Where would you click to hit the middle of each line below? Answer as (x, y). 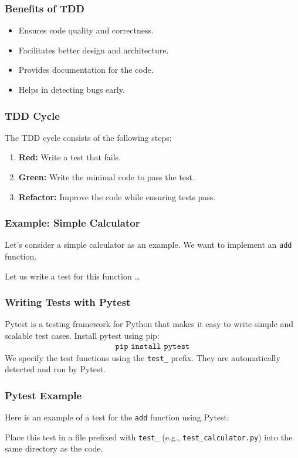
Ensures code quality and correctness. (86, 30)
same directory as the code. (54, 448)
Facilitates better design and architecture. (94, 50)
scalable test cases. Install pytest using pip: (82, 336)
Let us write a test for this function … (72, 276)
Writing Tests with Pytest (68, 302)
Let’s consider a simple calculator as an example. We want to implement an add (148, 245)
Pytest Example (43, 395)
